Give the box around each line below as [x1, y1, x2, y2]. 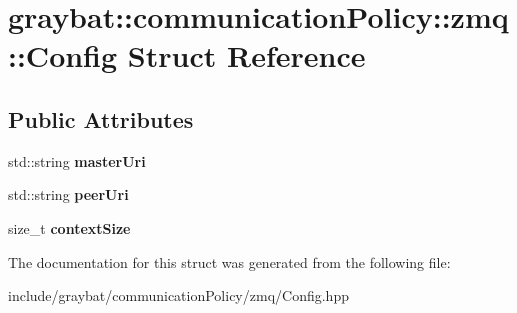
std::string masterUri [8, 150, 146, 171]
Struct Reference [127, 35, 366, 76]
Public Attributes [8, 103, 194, 134]
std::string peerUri [8, 184, 129, 205]
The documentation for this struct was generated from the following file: [8, 251, 451, 272]
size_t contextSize [8, 217, 131, 238]
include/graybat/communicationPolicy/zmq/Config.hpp [8, 285, 349, 306]
